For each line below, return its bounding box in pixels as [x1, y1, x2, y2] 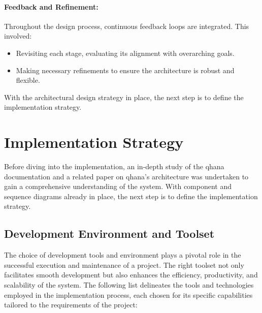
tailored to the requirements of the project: [4, 299, 138, 310]
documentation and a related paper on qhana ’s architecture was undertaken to [4, 171, 249, 181]
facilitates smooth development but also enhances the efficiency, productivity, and [4, 269, 258, 280]
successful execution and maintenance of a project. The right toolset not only [4, 259, 244, 270]
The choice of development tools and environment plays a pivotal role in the [4, 249, 241, 260]
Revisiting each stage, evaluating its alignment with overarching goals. [16, 47, 235, 58]
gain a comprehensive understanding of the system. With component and [4, 181, 232, 192]
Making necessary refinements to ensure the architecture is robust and [16, 65, 235, 75]
